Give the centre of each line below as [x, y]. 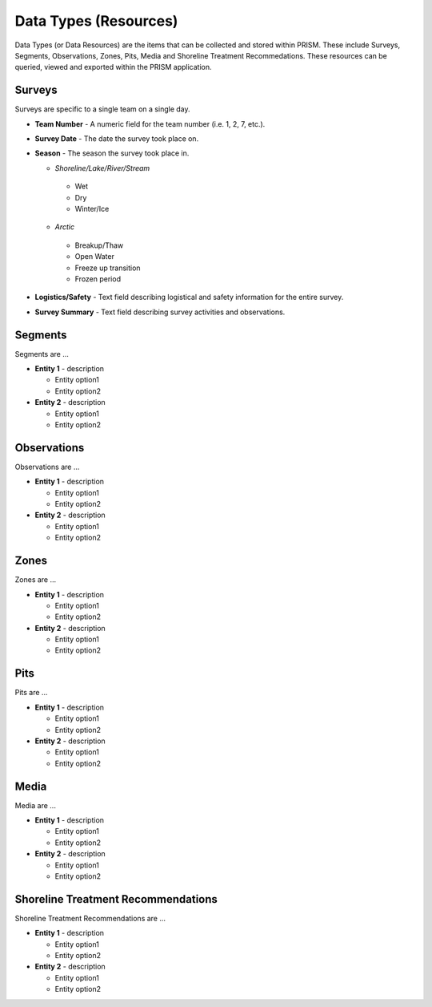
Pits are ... [31, 693]
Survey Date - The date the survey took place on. [117, 139]
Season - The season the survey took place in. [112, 153]
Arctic [65, 227]
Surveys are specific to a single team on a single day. [102, 109]
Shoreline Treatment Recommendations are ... [90, 918]
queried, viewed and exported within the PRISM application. [113, 67]
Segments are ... [42, 354]
